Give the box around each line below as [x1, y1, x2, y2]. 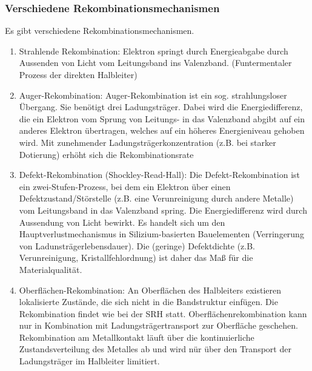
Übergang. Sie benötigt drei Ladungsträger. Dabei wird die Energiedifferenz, [19, 100, 303, 113]
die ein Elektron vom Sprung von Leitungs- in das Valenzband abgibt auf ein [19, 112, 305, 125]
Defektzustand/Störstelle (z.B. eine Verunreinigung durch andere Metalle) [19, 192, 294, 205]
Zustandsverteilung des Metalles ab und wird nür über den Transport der [19, 343, 291, 355]
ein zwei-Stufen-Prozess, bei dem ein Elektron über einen [19, 180, 231, 192]
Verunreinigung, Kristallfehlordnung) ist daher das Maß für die [19, 251, 253, 264]
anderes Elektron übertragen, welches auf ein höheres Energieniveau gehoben [19, 124, 305, 137]
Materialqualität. [19, 263, 82, 275]
